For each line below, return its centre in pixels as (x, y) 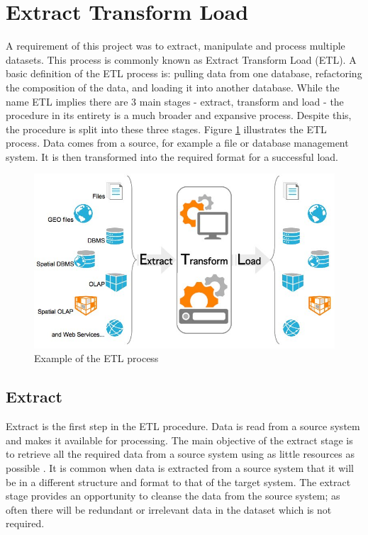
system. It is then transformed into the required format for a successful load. (172, 156)
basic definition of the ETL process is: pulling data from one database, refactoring (184, 73)
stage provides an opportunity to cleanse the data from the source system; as (173, 496)
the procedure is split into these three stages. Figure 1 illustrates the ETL (166, 129)
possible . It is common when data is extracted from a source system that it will (180, 467)
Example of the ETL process (96, 358)
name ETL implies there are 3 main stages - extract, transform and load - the (175, 101)
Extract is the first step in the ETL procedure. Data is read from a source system (183, 426)
